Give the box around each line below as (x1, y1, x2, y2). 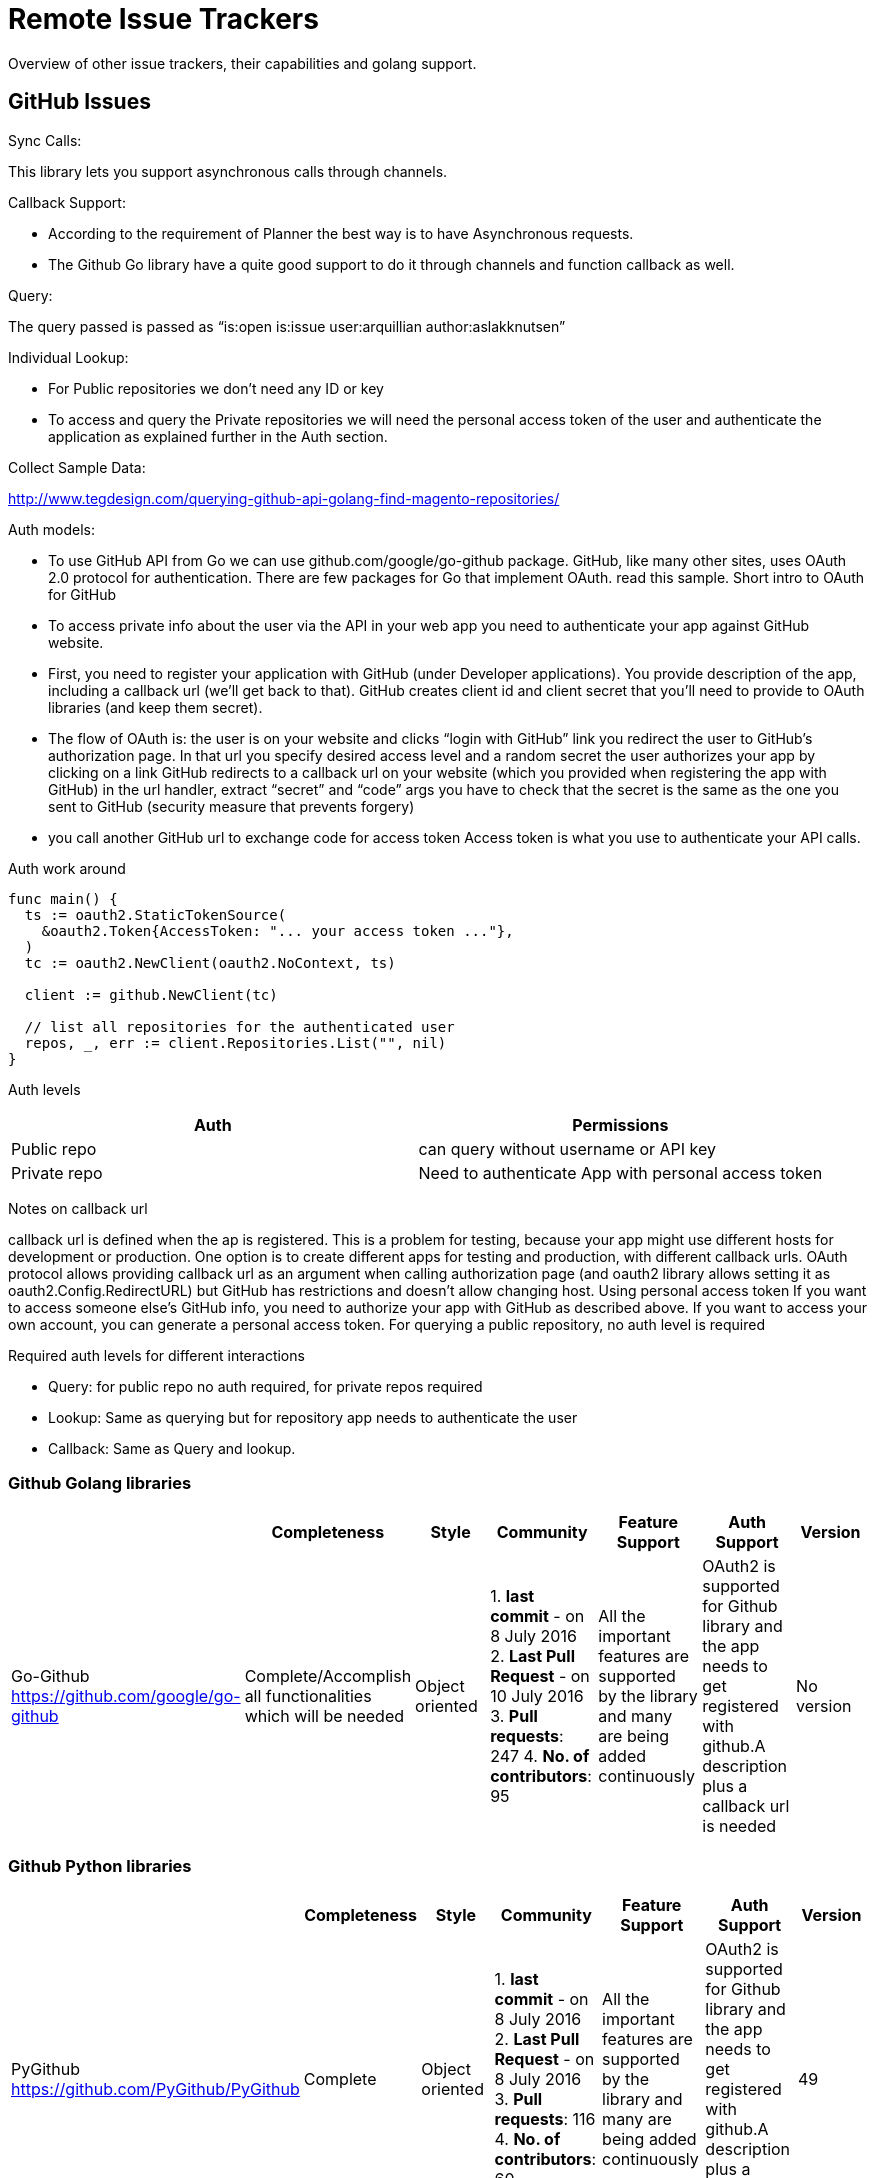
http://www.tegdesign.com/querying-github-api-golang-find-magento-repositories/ (8, 489, 560, 507)
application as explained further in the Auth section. (48, 427, 388, 445)
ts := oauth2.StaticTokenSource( (24, 906, 287, 923)
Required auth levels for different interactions (8, 1346, 305, 1364)
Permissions (572, 1114, 669, 1135)
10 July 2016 (490, 1686, 584, 1707)
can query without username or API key (418, 1138, 716, 1159)
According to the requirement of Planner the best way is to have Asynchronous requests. (48, 224, 634, 242)
